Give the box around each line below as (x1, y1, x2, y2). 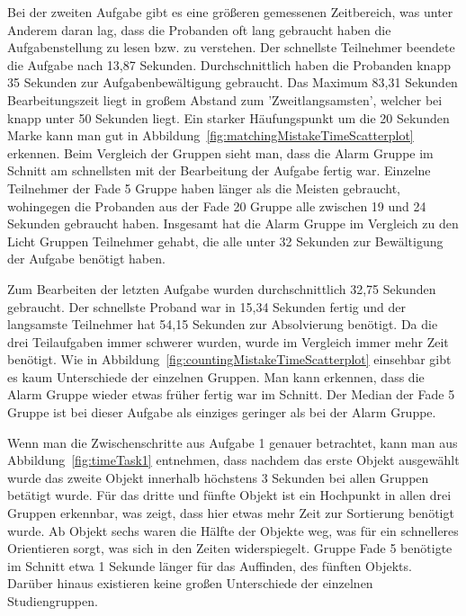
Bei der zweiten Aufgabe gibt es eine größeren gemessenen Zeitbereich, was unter (7, 3, 453, 21)
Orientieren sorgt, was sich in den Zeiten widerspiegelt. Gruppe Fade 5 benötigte (7, 539, 453, 558)
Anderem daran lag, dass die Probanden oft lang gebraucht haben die (7, 20, 391, 39)
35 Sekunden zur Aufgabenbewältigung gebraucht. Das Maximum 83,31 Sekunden (7, 73, 458, 92)
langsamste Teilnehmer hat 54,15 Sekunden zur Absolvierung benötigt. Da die (7, 315, 438, 334)
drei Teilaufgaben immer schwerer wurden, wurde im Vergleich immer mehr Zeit (7, 332, 449, 351)
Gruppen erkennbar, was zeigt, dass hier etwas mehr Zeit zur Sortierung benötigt (7, 504, 454, 522)
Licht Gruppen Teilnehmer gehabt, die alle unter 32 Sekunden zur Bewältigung (7, 231, 444, 250)
